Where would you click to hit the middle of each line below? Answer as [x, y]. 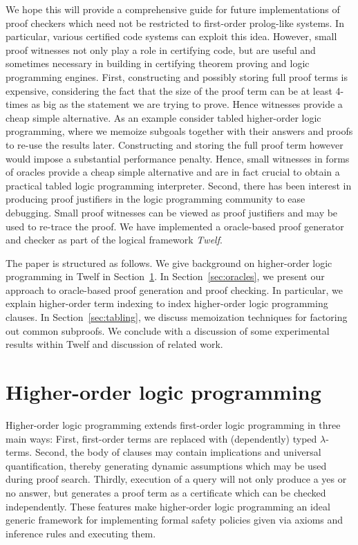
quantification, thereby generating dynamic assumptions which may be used [166, 465]
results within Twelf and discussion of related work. [114, 344]
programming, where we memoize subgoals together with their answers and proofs [179, 131]
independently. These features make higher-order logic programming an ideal [168, 506]
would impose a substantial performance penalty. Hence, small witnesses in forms [178, 158]
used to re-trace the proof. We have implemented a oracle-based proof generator [175, 226]
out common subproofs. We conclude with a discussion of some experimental [168, 330]
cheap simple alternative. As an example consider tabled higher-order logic [163, 117]
